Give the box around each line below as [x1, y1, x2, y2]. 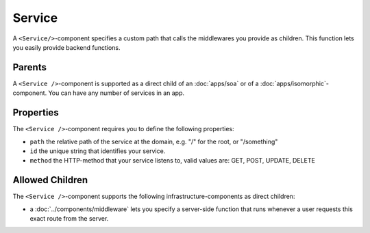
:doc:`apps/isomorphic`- [260, 79, 329, 87]
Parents [12, 61, 47, 73]
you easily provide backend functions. [12, 43, 121, 51]
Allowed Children [12, 174, 88, 186]
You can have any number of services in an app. [48, 89, 185, 97]
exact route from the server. [29, 215, 109, 222]
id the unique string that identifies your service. [29, 147, 166, 155]
